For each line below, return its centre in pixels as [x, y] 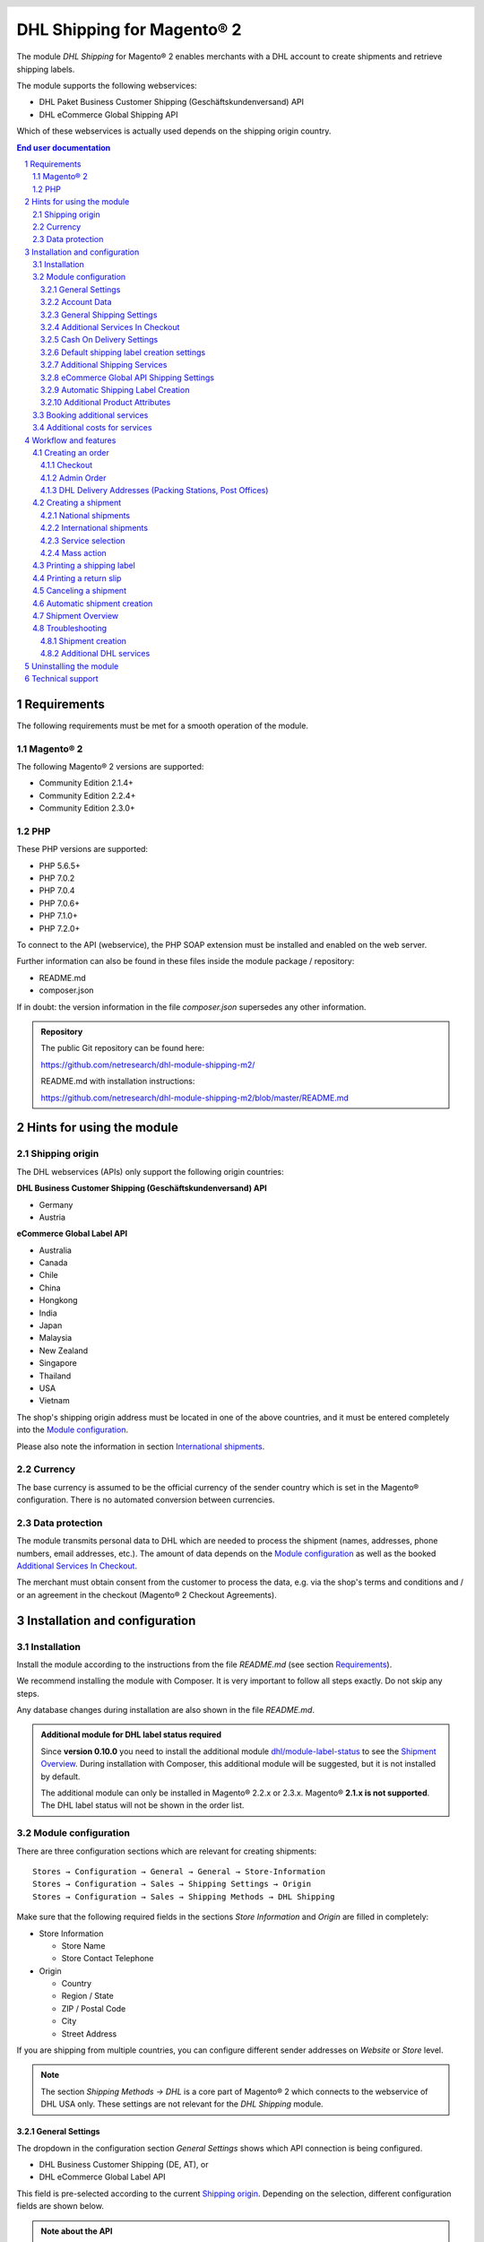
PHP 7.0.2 [57, 878]
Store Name [83, 1945]
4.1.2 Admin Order [73, 478]
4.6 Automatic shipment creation [93, 603]
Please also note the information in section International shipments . [141, 1446]
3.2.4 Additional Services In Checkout [110, 327]
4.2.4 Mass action [73, 553]
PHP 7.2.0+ [60, 928]
